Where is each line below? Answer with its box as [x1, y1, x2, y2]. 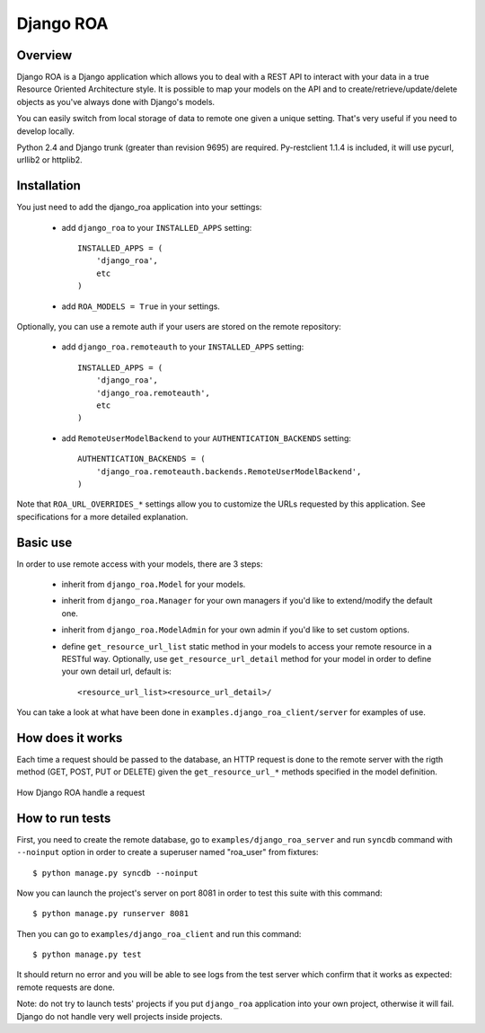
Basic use [16, 534, 73, 550]
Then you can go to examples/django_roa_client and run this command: [16, 928, 302, 939]
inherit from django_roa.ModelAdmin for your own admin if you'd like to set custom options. [61, 624, 410, 635]
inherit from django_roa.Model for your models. [61, 579, 246, 590]
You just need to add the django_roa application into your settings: [16, 202, 262, 213]
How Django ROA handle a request [16, 787, 145, 798]
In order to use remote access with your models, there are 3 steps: [16, 558, 264, 569]
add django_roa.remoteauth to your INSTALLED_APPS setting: [61, 341, 304, 352]
